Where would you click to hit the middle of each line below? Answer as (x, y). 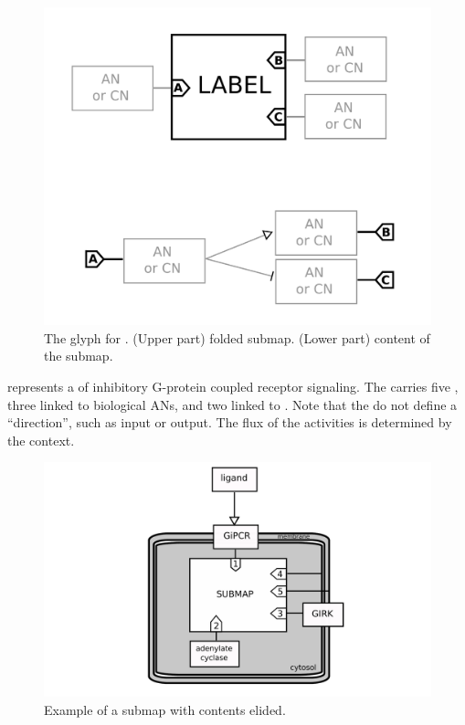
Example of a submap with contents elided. (165, 709)
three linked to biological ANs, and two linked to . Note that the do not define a (232, 404)
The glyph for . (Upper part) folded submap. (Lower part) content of (237, 337)
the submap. (79, 356)
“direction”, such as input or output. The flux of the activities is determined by (230, 422)
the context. (41, 440)
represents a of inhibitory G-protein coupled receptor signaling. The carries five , (233, 386)
